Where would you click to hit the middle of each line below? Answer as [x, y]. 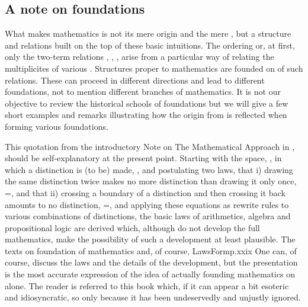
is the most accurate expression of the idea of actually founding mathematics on [150, 274]
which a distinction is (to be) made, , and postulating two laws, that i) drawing [149, 169]
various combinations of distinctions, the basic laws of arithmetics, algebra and [148, 216]
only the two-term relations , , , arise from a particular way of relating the [139, 57]
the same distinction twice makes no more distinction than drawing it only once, [151, 181]
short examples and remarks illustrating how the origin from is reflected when [146, 115]
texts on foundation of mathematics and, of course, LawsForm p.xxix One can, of [151, 250]
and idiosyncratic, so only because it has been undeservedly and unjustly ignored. [153, 297]
